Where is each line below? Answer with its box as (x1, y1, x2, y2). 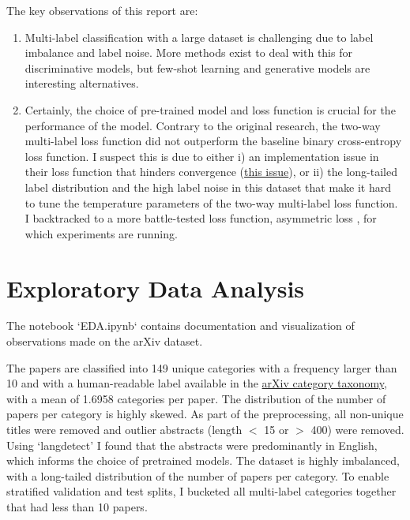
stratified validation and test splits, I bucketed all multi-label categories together (6, 483, 397, 499)
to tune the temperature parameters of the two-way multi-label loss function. (24, 194, 398, 211)
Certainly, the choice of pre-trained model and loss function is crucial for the (24, 101, 396, 118)
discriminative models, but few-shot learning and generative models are (24, 59, 371, 76)
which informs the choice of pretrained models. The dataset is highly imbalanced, (6, 452, 400, 469)
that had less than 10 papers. (6, 498, 148, 514)
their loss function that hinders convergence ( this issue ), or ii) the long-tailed (24, 163, 397, 180)
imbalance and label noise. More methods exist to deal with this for (24, 44, 352, 61)
